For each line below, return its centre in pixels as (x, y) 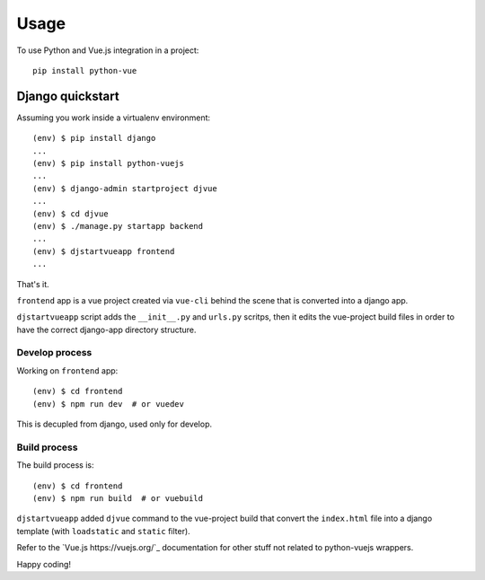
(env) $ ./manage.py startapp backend (118, 226)
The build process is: (55, 465)
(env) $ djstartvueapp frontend (104, 251)
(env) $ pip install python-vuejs (108, 163)
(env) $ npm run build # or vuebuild (118, 498)
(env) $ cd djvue (71, 214)
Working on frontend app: (67, 370)
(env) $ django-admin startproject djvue (125, 188)
